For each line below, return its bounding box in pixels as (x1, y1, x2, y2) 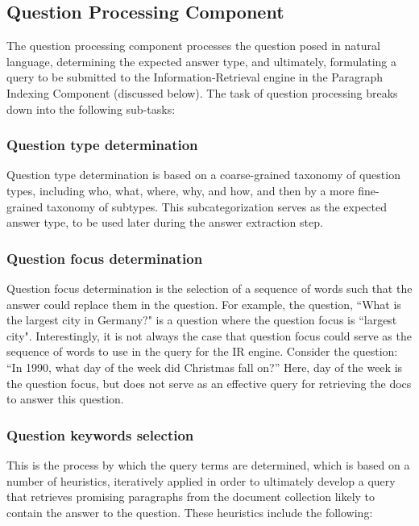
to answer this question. (6, 390, 124, 407)
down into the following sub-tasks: (6, 100, 176, 117)
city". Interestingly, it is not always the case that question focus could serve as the (6, 327, 412, 344)
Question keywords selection (6, 424, 194, 445)
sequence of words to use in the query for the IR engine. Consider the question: (6, 343, 398, 360)
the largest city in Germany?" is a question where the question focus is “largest (6, 311, 397, 328)
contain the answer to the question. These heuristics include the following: (6, 503, 373, 520)
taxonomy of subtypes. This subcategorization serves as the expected (46, 198, 387, 215)
